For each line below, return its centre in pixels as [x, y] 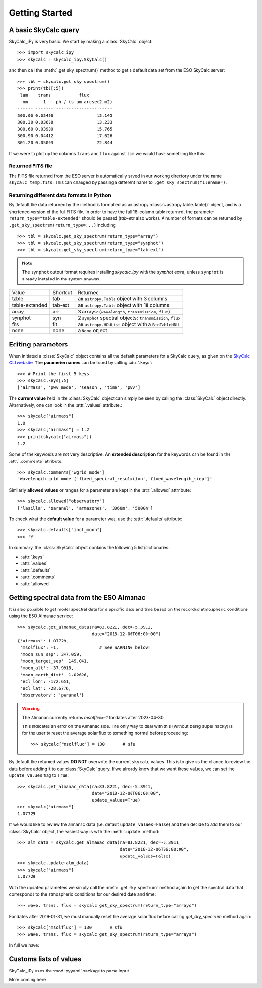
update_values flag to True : [39, 775]
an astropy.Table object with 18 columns [124, 305]
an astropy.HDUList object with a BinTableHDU [128, 324]
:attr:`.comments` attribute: [36, 461]
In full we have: [24, 945]
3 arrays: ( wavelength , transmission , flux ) [124, 312]
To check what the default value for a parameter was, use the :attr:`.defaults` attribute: [96, 519]
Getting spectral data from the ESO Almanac [77, 598]
